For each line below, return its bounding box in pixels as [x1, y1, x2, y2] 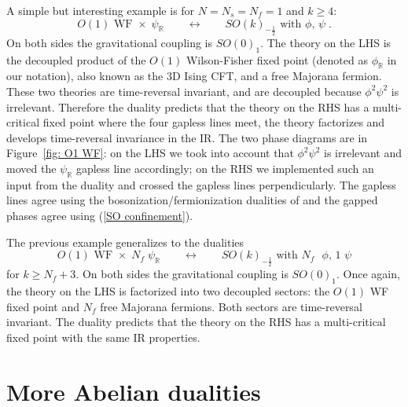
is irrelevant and [324, 145, 402, 161]
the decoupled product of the [6, 51, 146, 68]
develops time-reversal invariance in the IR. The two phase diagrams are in [6, 129, 368, 145]
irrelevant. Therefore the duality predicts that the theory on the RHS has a [6, 98, 369, 115]
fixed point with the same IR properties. [6, 328, 200, 345]
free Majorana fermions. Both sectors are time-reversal [100, 298, 362, 314]
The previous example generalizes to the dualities [6, 233, 244, 250]
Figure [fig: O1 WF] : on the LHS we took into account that [6, 145, 294, 161]
